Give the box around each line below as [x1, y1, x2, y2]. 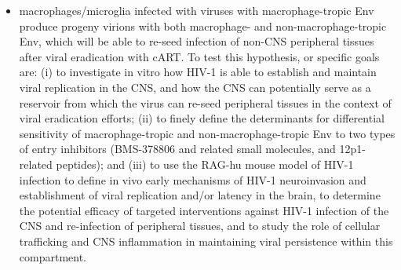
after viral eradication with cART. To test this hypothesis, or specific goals [19, 48, 380, 64]
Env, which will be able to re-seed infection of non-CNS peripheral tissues [19, 33, 374, 49]
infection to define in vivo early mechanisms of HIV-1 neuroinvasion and [19, 171, 366, 188]
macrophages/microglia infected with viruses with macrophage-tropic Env [19, 2, 374, 18]
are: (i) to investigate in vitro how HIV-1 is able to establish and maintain [19, 64, 377, 80]
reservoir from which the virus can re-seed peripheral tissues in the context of [19, 94, 392, 111]
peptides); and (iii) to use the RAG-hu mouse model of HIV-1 [56, 155, 354, 172]
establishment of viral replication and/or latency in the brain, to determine [19, 187, 381, 203]
